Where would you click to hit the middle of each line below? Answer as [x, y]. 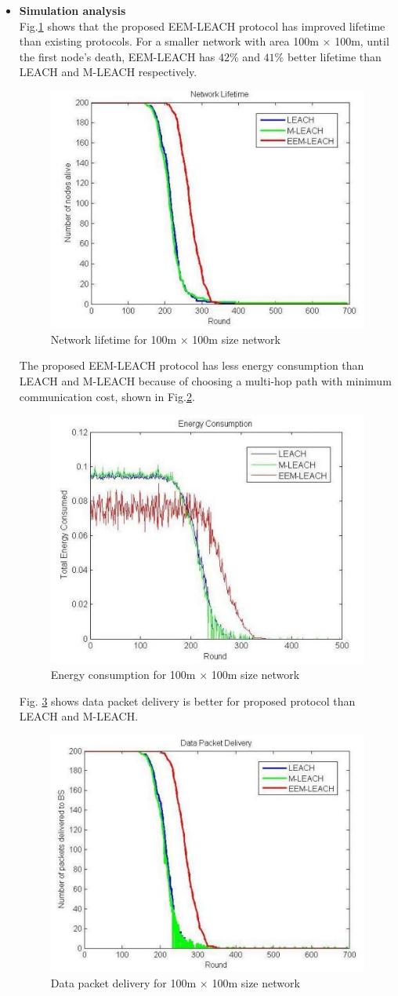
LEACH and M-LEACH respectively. [108, 72]
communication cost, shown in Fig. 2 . [107, 396]
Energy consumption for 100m [123, 675]
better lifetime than [334, 56]
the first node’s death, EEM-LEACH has [117, 56]
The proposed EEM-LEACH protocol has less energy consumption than [192, 365]
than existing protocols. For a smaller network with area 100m [169, 41]
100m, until [362, 41]
